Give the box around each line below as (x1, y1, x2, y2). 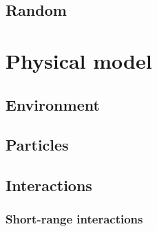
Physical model (6, 46, 152, 74)
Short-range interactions (6, 210, 143, 228)
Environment (6, 93, 100, 115)
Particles (6, 134, 69, 155)
